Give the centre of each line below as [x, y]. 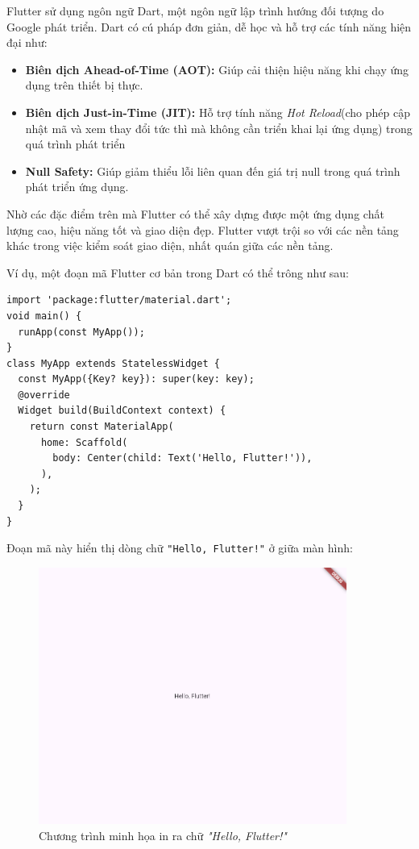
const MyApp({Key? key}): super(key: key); [136, 379]
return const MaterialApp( [102, 427]
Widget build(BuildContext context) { [122, 411]
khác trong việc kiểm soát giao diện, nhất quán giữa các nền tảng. [170, 246]
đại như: [27, 42]
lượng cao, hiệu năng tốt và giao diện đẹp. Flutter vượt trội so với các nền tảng [203, 229]
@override [44, 395]
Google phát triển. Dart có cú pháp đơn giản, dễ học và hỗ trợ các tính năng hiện [209, 26]
